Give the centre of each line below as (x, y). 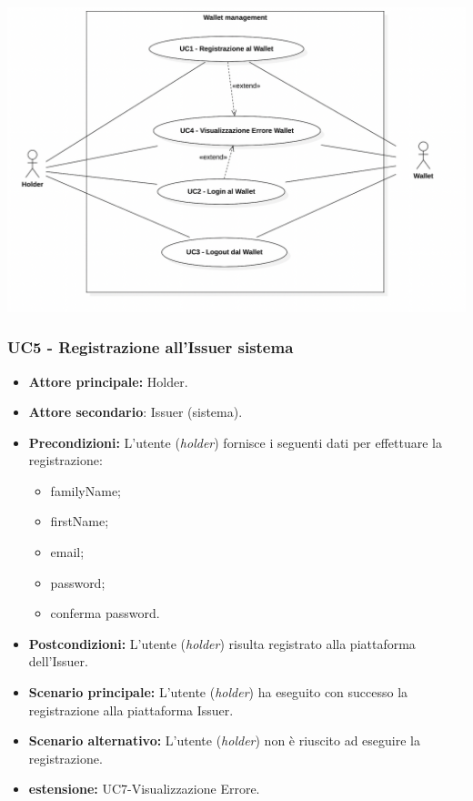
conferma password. (105, 613)
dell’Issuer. (58, 661)
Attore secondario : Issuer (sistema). (136, 412)
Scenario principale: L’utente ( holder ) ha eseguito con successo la (218, 692)
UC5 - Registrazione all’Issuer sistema (151, 347)
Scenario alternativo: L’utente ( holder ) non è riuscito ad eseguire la (224, 740)
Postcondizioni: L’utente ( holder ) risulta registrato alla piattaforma (222, 643)
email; (67, 552)
